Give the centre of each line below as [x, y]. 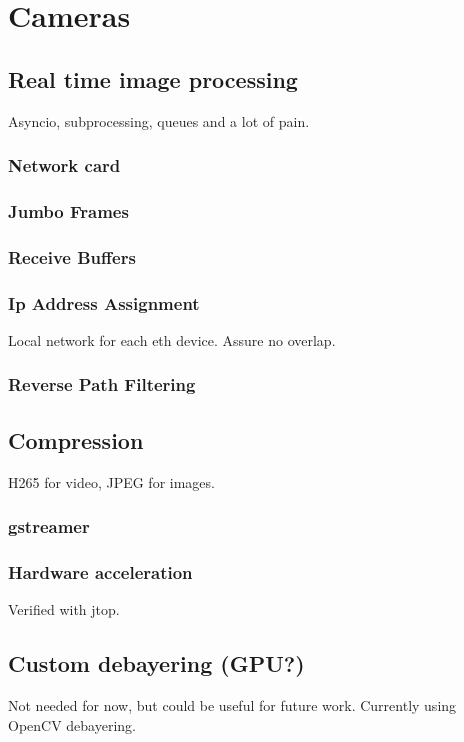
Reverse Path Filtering [102, 384]
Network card [64, 165]
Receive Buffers [72, 256]
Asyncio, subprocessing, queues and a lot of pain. [159, 120]
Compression [76, 439]
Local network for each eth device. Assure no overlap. [172, 339]
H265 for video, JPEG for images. [111, 481]
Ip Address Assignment [104, 302]
